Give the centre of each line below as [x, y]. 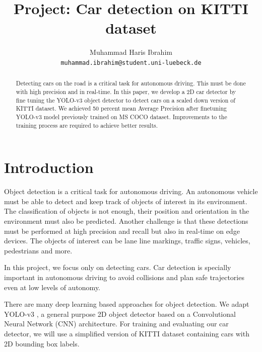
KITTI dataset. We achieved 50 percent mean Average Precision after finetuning [121, 108]
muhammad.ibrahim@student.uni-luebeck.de [131, 63]
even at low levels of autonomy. [52, 287]
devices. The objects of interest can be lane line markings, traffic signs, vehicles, [127, 241]
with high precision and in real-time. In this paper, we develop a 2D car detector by [126, 92]
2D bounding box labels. [42, 343]
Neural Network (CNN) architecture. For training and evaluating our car [116, 324]
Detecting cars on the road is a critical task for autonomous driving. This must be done [131, 83]
